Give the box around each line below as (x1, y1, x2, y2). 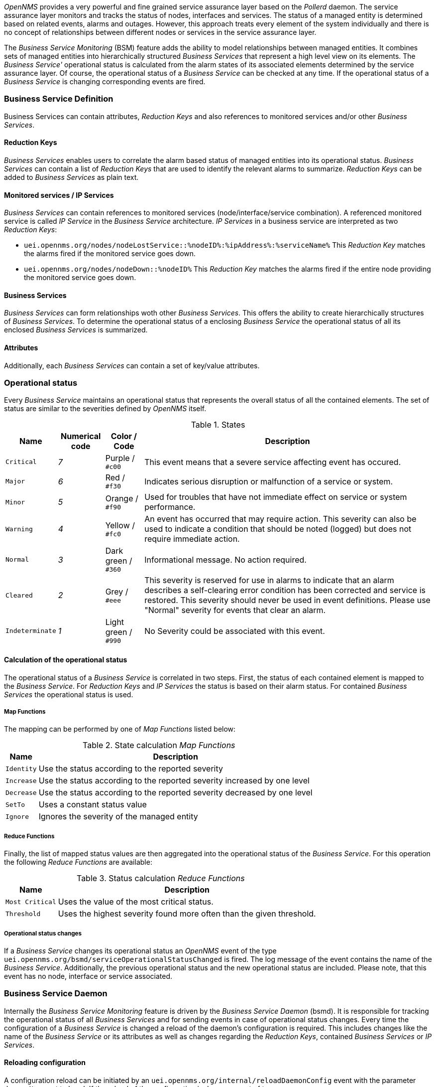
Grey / (105, 586, 128, 597)
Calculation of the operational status (4, 655, 127, 664)
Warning (5, 525, 33, 533)
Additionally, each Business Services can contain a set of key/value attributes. (4, 361, 260, 370)
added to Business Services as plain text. (4, 172, 139, 181)
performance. (144, 502, 196, 512)
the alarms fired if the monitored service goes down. (24, 249, 196, 258)
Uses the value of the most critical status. (58, 897, 214, 907)
